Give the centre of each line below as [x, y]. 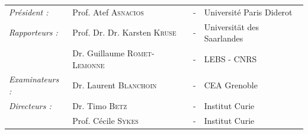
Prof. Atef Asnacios [108, 12]
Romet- [141, 53]
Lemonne [89, 64]
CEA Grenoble [231, 85]
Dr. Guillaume [99, 53]
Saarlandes [224, 38]
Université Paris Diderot [248, 12]
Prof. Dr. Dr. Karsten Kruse [124, 32]
